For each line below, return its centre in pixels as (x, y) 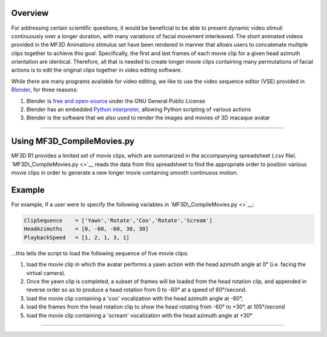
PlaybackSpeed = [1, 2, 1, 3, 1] (77, 237)
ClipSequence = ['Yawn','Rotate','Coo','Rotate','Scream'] (118, 220)
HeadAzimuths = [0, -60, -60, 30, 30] (86, 229)
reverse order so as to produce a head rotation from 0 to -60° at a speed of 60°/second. (137, 290)
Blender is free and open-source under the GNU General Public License (116, 101)
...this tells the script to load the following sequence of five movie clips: (100, 253)
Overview (30, 13)
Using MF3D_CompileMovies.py (73, 142)
